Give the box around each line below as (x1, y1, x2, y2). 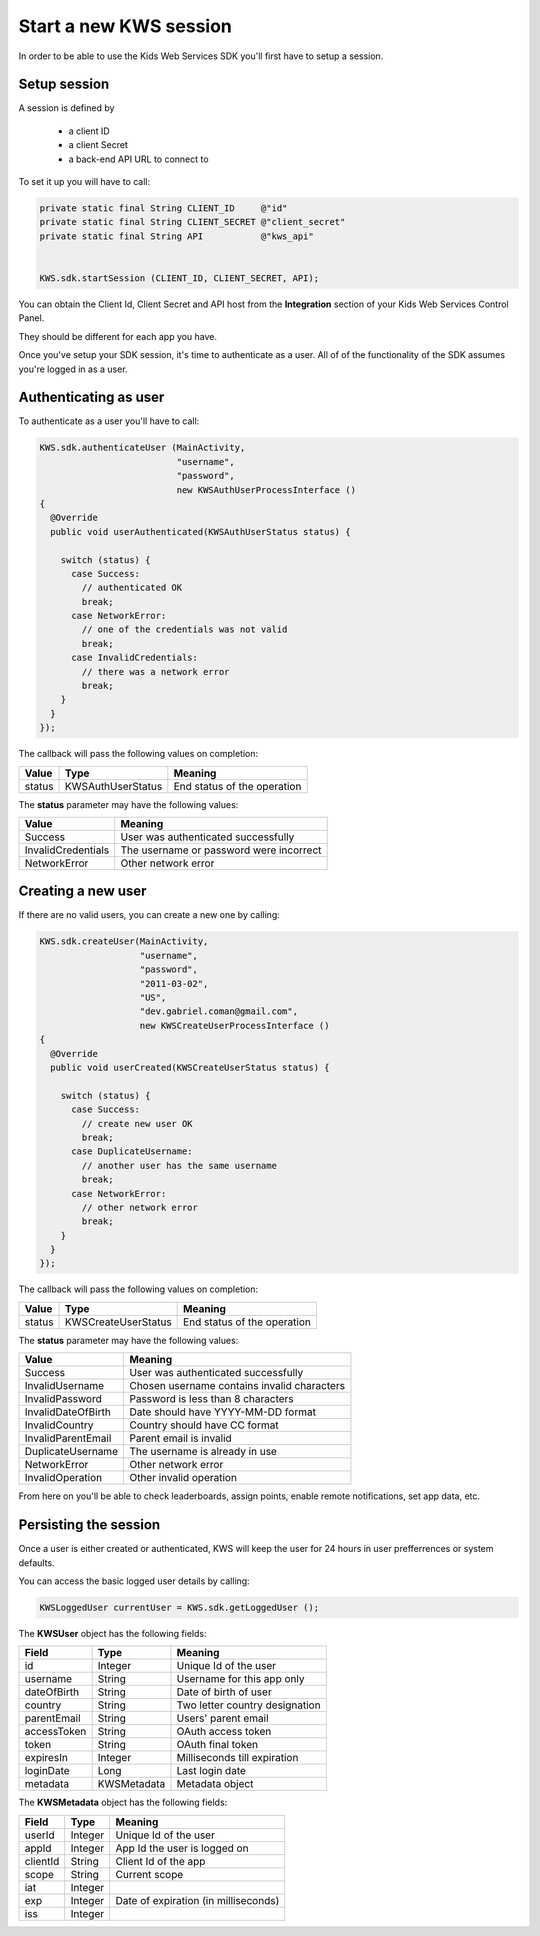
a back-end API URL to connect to (68, 153, 209, 165)
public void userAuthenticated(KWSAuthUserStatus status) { (50, 526, 351, 537)
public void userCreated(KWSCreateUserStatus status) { (50, 1061, 330, 1073)
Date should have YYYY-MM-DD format (129, 1405, 317, 1419)
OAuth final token (176, 1738, 259, 1752)
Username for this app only (176, 1672, 305, 1686)
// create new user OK (81, 1118, 194, 1129)
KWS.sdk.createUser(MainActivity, (39, 936, 209, 947)
